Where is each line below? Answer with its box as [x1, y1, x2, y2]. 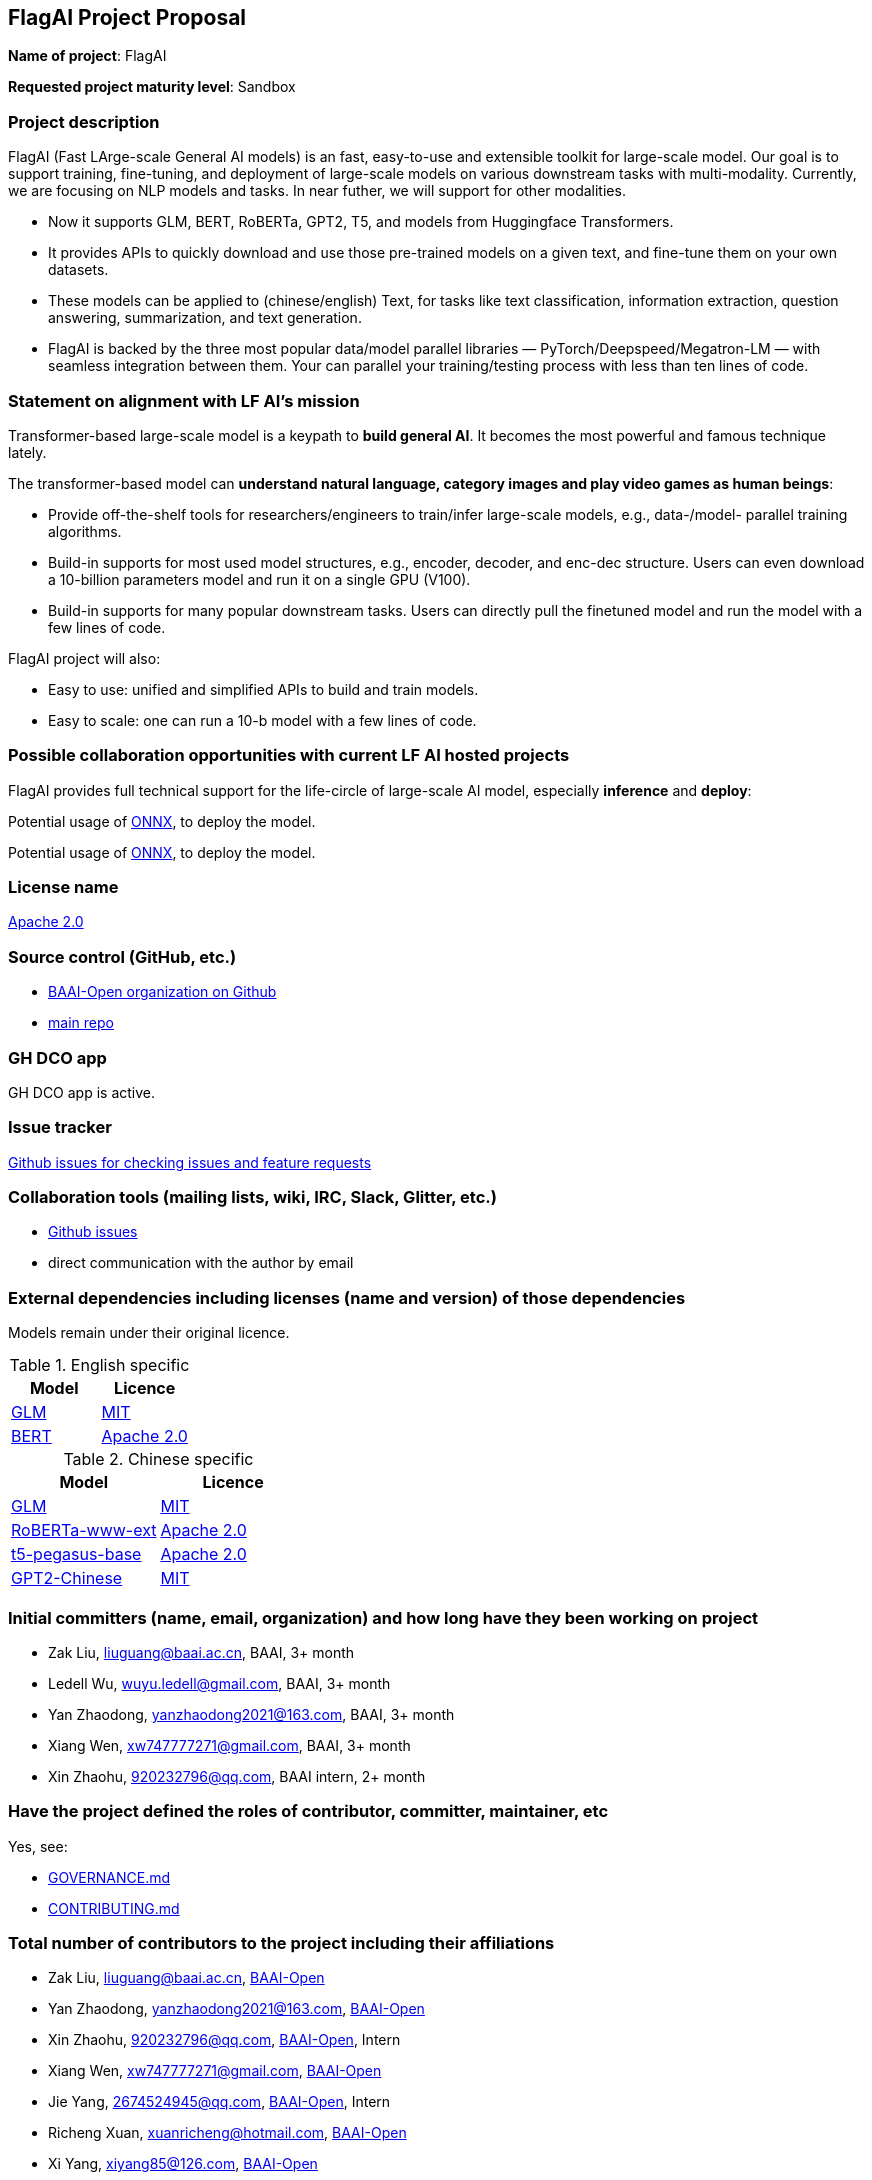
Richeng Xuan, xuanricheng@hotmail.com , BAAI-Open [48, 2124, 407, 2142]
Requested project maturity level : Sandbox [8, 78, 296, 96]
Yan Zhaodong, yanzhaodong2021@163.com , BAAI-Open [48, 2000, 425, 2018]
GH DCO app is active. [8, 1083, 156, 1101]
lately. [8, 443, 47, 461]
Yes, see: [8, 1837, 68, 1855]
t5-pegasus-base [11, 1544, 142, 1565]
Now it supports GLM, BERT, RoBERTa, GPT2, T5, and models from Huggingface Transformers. [48, 213, 674, 231]
